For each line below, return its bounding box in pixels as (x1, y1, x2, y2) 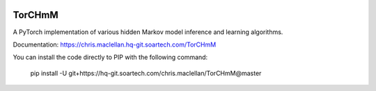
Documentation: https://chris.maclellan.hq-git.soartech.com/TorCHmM (13, 40, 217, 49)
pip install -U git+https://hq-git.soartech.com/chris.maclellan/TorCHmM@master (30, 69, 262, 77)
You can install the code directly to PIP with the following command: (13, 53, 208, 62)
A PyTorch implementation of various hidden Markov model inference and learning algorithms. (13, 28, 283, 36)
